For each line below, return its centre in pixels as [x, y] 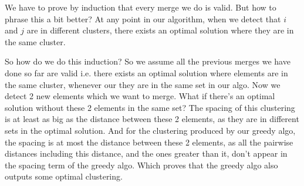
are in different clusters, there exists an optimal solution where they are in [160, 30]
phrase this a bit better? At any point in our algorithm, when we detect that [143, 18]
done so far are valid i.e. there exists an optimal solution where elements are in [146, 72]
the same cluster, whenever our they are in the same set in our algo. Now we [143, 84]
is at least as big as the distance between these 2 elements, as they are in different [152, 119]
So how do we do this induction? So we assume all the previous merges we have [148, 61]
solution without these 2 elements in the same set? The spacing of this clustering [150, 107]
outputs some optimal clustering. [64, 176]
